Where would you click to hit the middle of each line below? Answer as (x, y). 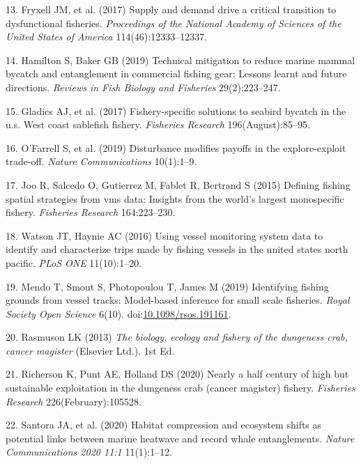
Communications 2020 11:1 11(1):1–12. (89, 452)
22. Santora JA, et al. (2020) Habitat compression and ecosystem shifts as (164, 425)
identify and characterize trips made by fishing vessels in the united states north (177, 249)
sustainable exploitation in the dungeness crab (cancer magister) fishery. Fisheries (180, 388)
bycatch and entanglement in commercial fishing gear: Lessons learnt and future (176, 74)
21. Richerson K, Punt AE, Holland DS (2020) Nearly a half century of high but (177, 374)
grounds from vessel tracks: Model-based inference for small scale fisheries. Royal (178, 300)
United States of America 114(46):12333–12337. (107, 37)
